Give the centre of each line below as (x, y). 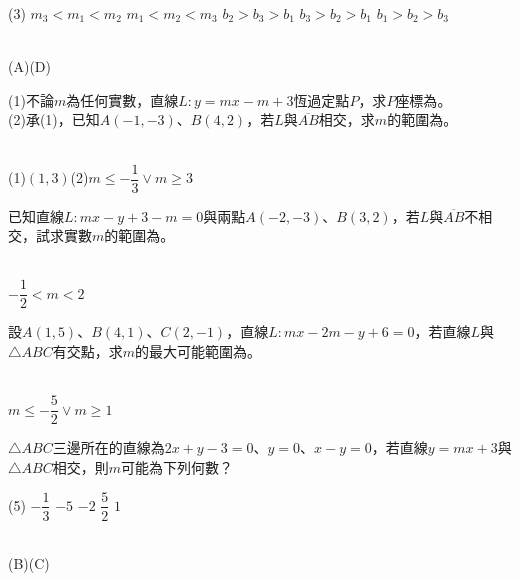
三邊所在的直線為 (108, 447)
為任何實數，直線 (122, 99)
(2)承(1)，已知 (54, 119)
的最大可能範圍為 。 (198, 351)
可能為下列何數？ (177, 466)
